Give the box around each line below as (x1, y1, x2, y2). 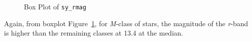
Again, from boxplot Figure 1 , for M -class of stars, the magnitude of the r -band (4, 18, 249, 28)
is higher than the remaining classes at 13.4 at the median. (4, 28, 183, 38)
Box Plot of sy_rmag (24, 1, 87, 11)
